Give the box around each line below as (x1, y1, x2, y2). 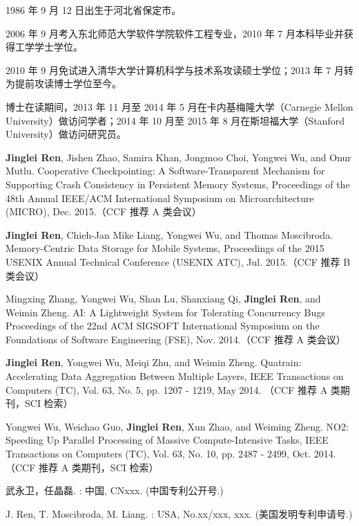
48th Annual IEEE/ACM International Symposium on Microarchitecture (6, 190, 314, 205)
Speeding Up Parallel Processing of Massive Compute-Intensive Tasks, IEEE (6, 433, 329, 447)
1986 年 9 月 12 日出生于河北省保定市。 (6, 3, 182, 17)
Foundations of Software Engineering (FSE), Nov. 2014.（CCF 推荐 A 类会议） (6, 332, 346, 346)
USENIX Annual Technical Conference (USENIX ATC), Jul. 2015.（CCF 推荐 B (6, 254, 351, 269)
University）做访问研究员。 (6, 127, 126, 141)
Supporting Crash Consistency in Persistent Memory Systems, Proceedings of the (6, 176, 350, 191)
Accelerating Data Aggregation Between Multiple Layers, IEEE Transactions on (6, 369, 344, 383)
